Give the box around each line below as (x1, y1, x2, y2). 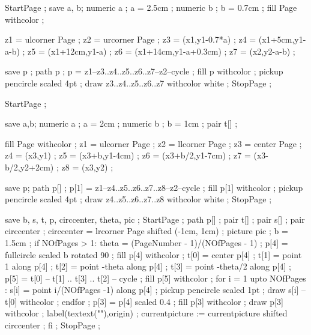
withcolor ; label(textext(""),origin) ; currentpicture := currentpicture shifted (5, 307, 288, 319)
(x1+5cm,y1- (258, 33, 306, 46)
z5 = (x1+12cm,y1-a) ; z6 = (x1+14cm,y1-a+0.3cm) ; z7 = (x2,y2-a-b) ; (28, 44, 295, 57)
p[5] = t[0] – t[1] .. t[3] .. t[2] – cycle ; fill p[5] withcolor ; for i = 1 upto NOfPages (5, 271, 306, 284)
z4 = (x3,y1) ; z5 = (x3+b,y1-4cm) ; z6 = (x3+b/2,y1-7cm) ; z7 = (5, 149, 251, 161)
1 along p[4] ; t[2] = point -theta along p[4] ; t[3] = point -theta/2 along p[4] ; (5, 260, 291, 273)
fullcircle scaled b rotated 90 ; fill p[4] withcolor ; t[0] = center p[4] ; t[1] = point (5, 248, 302, 261)
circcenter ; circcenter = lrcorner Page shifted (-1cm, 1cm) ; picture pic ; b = (5, 225, 288, 237)
